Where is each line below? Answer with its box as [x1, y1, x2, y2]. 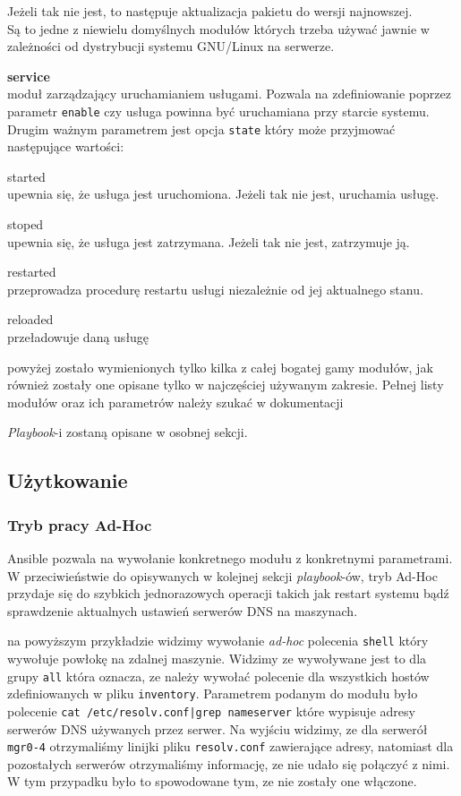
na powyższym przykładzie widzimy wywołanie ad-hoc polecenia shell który [7, 631, 429, 650]
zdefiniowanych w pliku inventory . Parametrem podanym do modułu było [7, 684, 418, 703]
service [7, 66, 50, 85]
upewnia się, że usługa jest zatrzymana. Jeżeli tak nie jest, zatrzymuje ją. [7, 232, 410, 251]
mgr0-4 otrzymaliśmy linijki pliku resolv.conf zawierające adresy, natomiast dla [7, 737, 454, 756]
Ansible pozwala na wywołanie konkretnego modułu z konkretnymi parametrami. [7, 549, 453, 567]
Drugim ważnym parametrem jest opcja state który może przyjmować [7, 119, 396, 138]
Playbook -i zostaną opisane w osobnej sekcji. [7, 423, 248, 441]
